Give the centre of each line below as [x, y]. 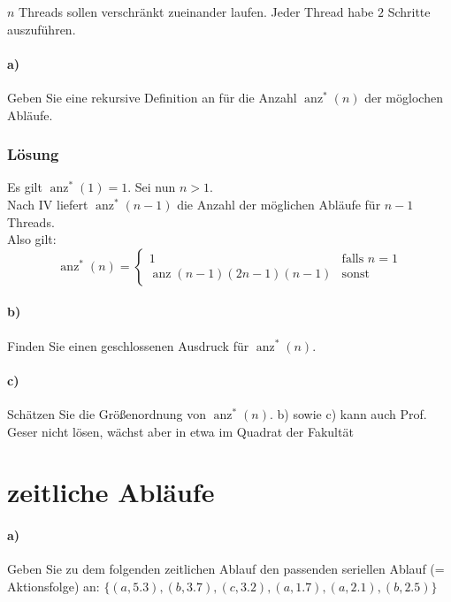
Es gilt [25, 187]
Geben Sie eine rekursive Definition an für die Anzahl [152, 97]
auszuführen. [42, 29]
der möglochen [404, 97]
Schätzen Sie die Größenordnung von [107, 413]
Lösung [33, 154]
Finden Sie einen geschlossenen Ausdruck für [128, 345]
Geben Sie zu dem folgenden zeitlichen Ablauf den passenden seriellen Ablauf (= [226, 569]
